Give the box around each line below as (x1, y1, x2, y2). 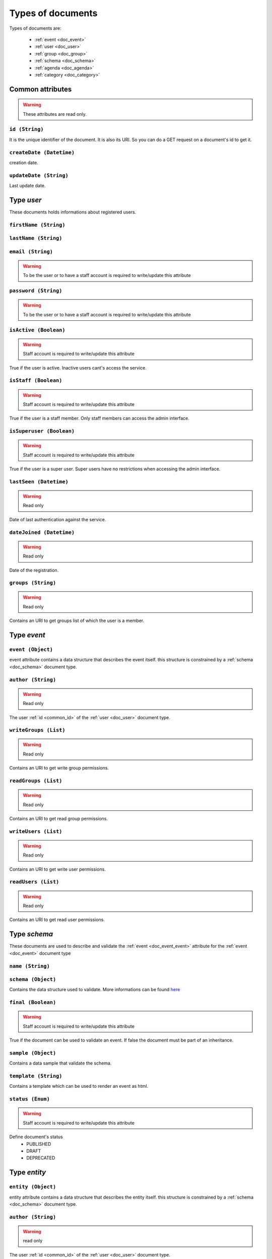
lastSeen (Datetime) (9, 478, 69, 485)
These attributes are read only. (23, 111, 87, 117)
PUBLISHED (26, 1141, 51, 1147)
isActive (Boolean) (9, 326, 65, 333)
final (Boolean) (9, 999, 56, 1006)
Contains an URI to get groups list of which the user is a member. (9, 617, 145, 624)
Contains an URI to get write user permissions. (9, 866, 106, 872)
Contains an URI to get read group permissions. (9, 815, 108, 821)
